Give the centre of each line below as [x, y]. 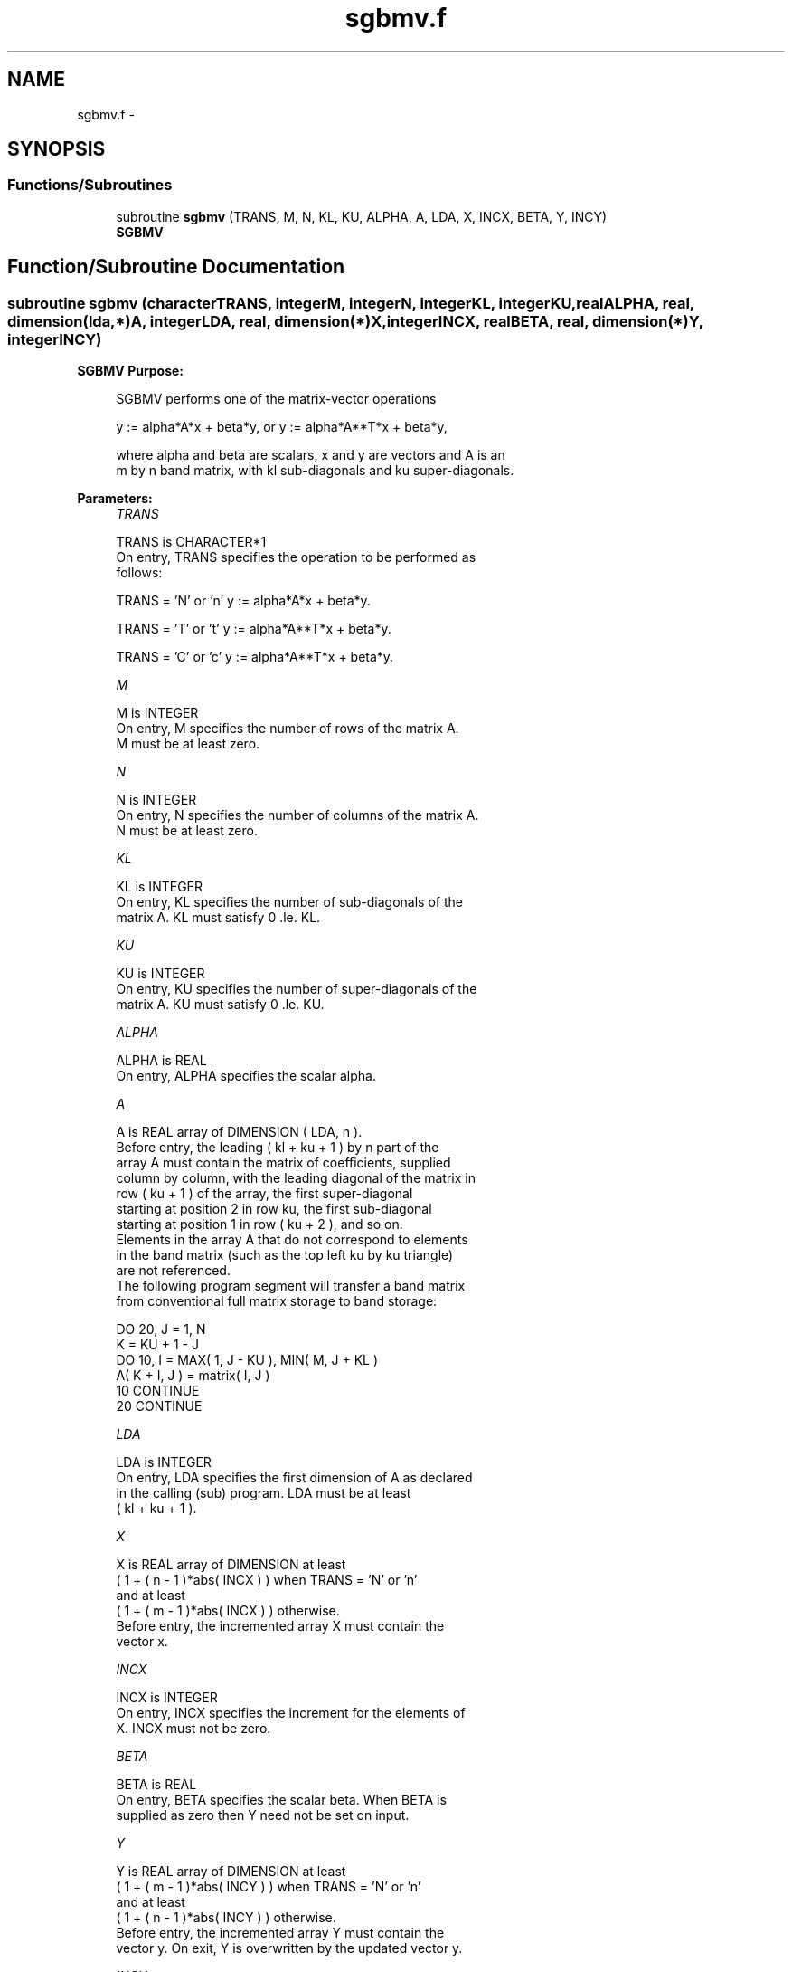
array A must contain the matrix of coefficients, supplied [283, 1163]
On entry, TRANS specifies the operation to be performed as [296, 557]
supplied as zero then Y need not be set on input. [263, 1815]
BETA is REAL [156, 1785]
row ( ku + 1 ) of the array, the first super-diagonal [264, 1194]
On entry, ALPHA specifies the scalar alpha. [246, 1076]
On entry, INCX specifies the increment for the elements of [291, 1713]
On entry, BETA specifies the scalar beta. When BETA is [281, 1800]
